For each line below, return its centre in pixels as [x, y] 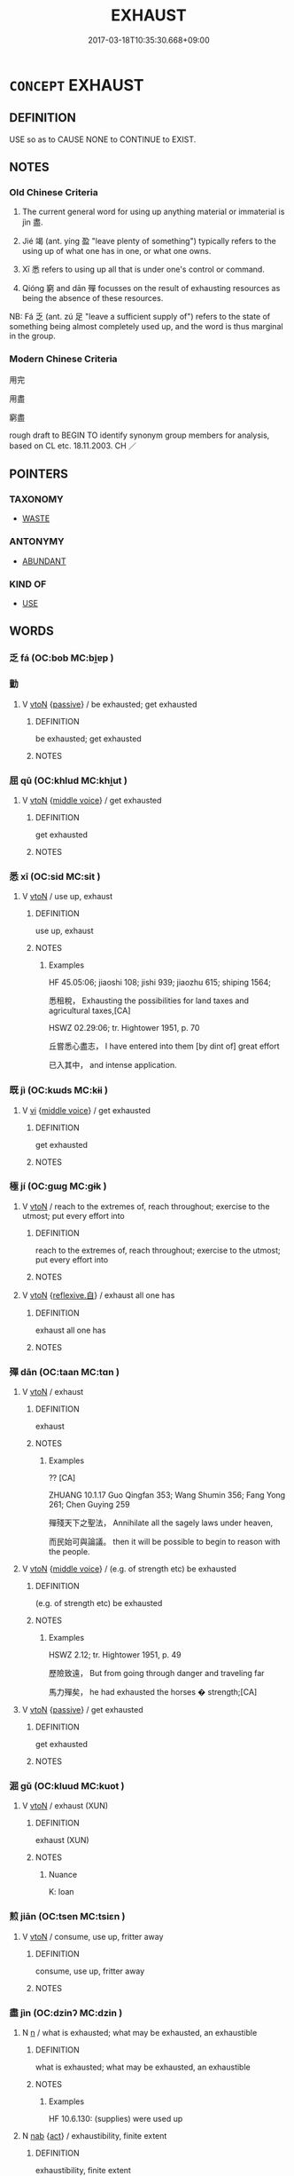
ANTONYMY [37, 542]
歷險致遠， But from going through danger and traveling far [156, 1674]
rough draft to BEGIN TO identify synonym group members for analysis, [139, 435]
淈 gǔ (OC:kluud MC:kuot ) [67, 1786]
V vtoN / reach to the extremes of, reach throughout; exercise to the [146, 1206]
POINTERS [39, 475]
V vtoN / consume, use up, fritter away [93, 1936]
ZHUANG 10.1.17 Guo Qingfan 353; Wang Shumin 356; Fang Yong [167, 1495]
